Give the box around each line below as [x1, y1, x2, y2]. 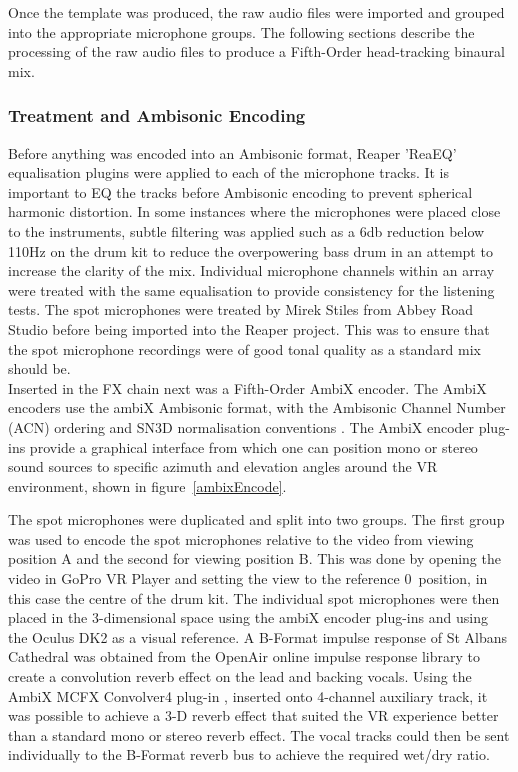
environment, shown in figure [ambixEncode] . [8, 475, 287, 496]
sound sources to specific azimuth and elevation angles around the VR [8, 456, 438, 477]
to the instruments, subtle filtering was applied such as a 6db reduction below [8, 220, 485, 241]
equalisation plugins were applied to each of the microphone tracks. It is [8, 162, 450, 183]
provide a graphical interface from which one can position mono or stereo [29, 436, 478, 457]
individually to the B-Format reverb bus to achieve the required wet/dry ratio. [8, 744, 490, 765]
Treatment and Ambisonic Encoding [8, 103, 306, 128]
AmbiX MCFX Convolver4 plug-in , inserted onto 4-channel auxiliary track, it [8, 685, 488, 706]
